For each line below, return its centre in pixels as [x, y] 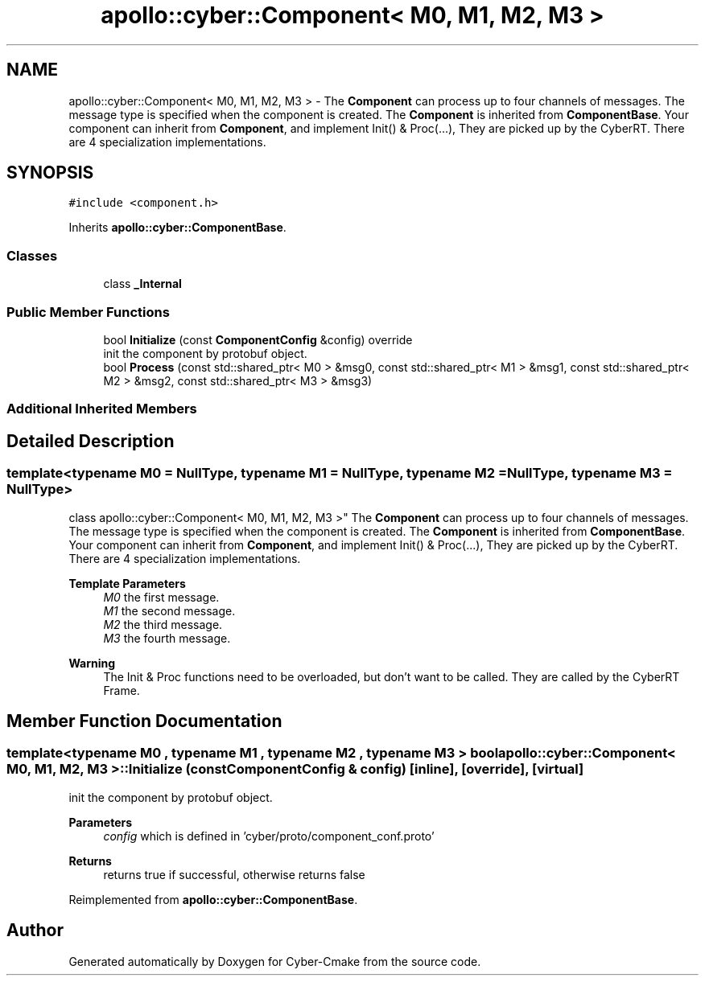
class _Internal [142, 284]
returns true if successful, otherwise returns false [234, 874]
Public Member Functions [88, 312]
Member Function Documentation [144, 721]
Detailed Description [91, 441]
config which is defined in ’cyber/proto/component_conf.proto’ [269, 836]
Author [35, 931]
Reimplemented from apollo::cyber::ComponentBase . [213, 899]
